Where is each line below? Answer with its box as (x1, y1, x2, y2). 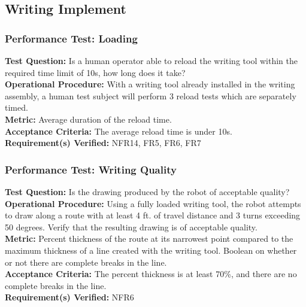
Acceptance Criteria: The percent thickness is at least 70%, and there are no (5, 268, 297, 280)
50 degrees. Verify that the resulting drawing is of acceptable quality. (5, 220, 257, 233)
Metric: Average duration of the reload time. (5, 113, 172, 125)
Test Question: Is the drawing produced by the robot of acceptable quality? (5, 185, 290, 197)
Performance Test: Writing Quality (5, 162, 177, 177)
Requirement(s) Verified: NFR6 (5, 291, 134, 303)
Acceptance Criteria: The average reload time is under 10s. (5, 124, 232, 137)
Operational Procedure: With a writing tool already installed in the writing (5, 78, 295, 90)
